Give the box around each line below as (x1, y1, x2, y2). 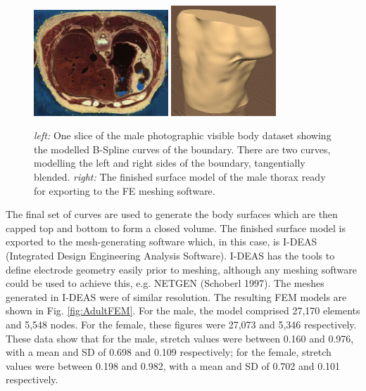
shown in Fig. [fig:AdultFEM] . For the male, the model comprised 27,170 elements (6, 303, 360, 318)
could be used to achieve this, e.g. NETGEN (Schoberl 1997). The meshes (6, 276, 324, 290)
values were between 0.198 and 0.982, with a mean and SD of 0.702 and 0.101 (6, 358, 341, 373)
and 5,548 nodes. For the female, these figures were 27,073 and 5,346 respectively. (6, 316, 357, 331)
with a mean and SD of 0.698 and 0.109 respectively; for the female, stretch (6, 345, 332, 359)
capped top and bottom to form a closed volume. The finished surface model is (6, 220, 346, 235)
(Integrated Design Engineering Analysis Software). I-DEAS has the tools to (6, 248, 335, 263)
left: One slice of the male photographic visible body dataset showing (34, 128, 332, 143)
